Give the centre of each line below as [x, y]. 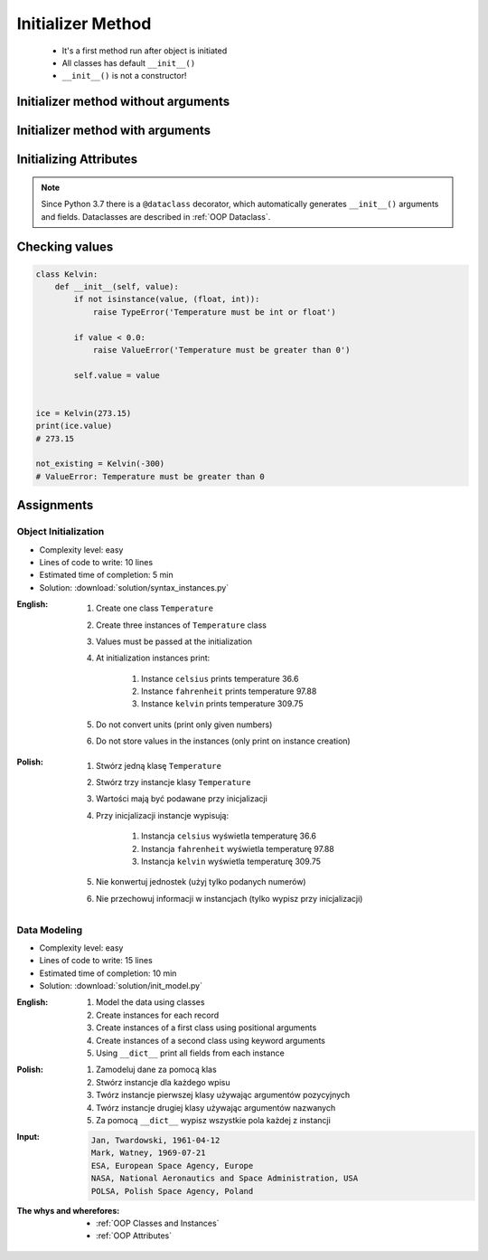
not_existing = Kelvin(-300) [100, 464]
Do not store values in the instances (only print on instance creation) [224, 741]
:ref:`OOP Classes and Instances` [158, 1223]
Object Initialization [61, 532]
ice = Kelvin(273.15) [84, 413]
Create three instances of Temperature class [181, 625]
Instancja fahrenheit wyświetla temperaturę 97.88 [238, 848]
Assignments [55, 505]
